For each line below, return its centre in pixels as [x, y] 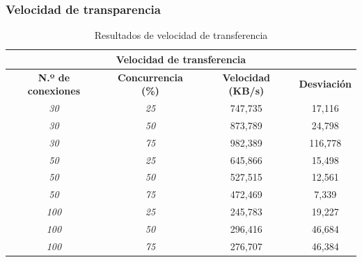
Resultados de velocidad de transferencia [181, 35]
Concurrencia [150, 77]
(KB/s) [246, 91]
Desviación [325, 84]
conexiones [54, 91]
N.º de [54, 77]
